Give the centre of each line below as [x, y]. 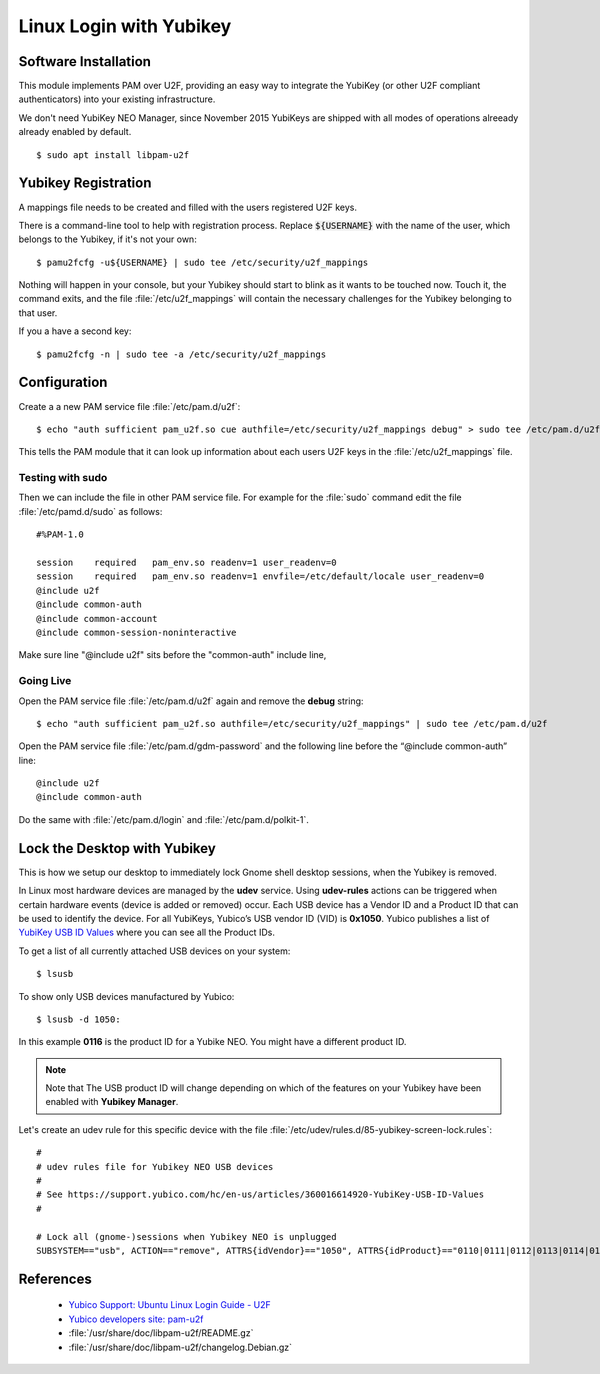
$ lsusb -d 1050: [78, 1019]
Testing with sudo [63, 478]
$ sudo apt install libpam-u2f [113, 154]
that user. [38, 312]
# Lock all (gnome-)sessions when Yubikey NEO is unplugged [186, 1236]
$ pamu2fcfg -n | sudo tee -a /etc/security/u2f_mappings [181, 354]
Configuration [63, 382]
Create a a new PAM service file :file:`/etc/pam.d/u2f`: [129, 406]
